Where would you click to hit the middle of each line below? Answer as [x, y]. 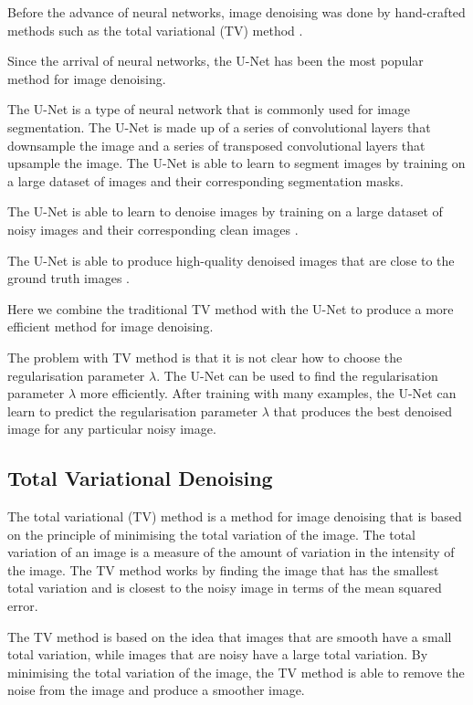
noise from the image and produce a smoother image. [156, 690]
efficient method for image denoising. [110, 326]
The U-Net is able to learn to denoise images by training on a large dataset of [225, 211]
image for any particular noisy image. [112, 429]
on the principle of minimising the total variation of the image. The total [212, 534]
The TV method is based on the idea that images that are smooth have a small [230, 636]
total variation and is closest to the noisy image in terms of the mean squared [225, 588]
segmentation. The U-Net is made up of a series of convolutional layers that [219, 126]
